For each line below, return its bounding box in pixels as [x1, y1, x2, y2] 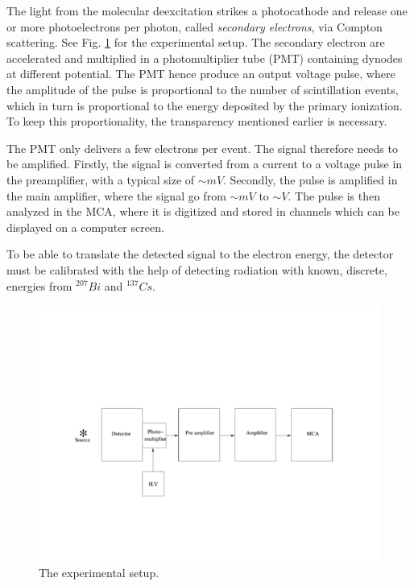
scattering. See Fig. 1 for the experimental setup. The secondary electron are [6, 34, 385, 51]
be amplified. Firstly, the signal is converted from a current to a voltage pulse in [6, 155, 403, 172]
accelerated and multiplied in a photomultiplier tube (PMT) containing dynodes [6, 49, 403, 66]
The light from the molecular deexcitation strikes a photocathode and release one [6, 2, 408, 19]
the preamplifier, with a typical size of [6, 171, 195, 188]
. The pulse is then [288, 187, 381, 204]
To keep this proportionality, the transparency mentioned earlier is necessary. [6, 113, 387, 130]
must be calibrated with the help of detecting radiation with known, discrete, [6, 261, 387, 278]
